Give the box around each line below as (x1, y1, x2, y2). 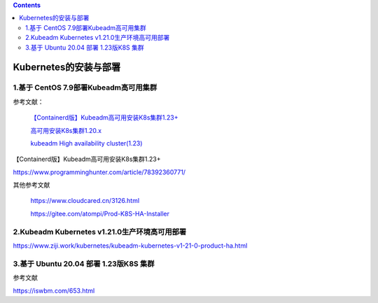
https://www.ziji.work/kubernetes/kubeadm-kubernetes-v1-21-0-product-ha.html (13, 241, 248, 250)
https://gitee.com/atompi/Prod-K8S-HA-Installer (30, 209, 170, 218)
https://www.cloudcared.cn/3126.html (30, 197, 140, 205)
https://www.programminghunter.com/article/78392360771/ (13, 168, 185, 176)
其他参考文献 (13, 181, 50, 189)
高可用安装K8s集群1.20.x (30, 126, 101, 134)
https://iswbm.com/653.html (13, 286, 95, 295)
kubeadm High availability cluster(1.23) (30, 139, 143, 147)
